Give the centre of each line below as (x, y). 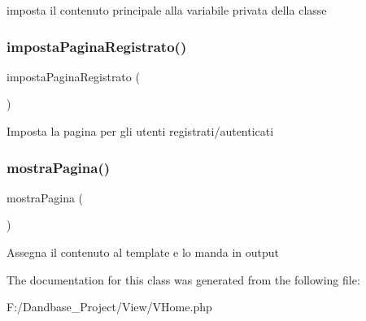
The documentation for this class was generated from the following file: (183, 279)
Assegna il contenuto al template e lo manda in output (143, 252)
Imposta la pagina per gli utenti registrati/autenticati (140, 131)
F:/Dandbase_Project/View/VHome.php (109, 307)
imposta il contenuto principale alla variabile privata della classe (167, 10)
